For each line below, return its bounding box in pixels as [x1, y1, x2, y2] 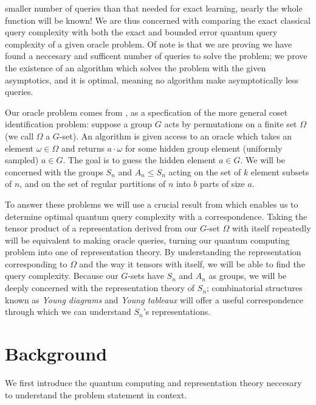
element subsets [250, 165, 309, 178]
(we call [5, 129, 34, 142]
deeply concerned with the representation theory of [5, 281, 195, 294]
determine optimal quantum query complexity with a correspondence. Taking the [5, 210, 307, 222]
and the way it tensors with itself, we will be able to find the [79, 257, 305, 270]
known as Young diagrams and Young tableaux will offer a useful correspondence [5, 293, 303, 306]
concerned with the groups [5, 165, 103, 178]
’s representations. [143, 305, 211, 318]
